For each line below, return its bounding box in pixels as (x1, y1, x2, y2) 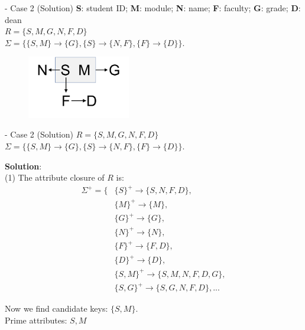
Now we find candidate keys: (5, 302, 108, 315)
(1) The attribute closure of (5, 171, 105, 184)
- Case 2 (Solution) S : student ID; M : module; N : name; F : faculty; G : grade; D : (5, 2, 301, 14)
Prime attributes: (5, 313, 67, 326)
